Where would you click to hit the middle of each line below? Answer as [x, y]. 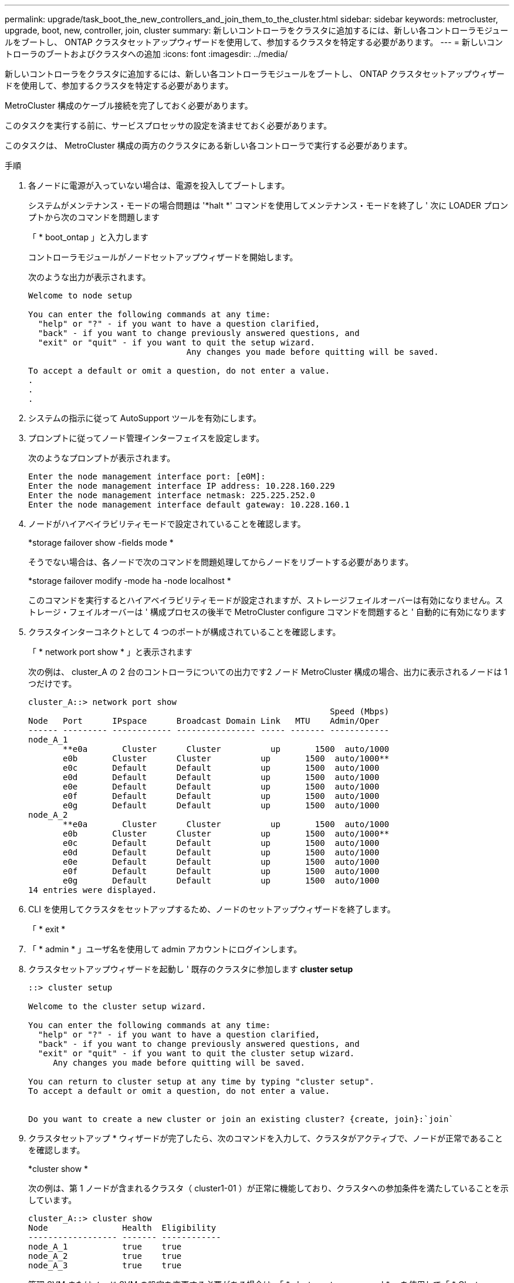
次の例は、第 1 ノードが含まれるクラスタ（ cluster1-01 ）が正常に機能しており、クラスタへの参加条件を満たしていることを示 [268, 1188]
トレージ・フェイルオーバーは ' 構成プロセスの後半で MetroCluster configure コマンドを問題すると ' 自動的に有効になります [267, 612]
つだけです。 [53, 684]
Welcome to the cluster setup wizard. [117, 1006]
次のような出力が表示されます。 [89, 277]
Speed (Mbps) [360, 711]
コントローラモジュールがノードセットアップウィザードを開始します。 [163, 257]
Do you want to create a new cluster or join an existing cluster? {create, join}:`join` [241, 1119]
